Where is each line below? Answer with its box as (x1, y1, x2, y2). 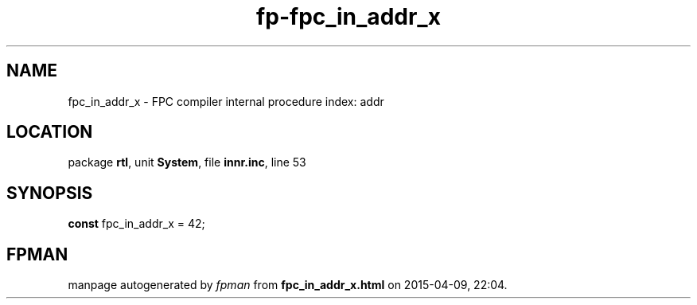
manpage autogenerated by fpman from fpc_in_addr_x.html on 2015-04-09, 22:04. (68, 278, 508, 292)
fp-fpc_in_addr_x (256, 3, 441, 30)
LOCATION (6, 122, 93, 143)
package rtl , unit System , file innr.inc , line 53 (68, 155, 306, 170)
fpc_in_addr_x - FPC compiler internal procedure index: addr (68, 94, 384, 108)
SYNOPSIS (6, 182, 93, 203)
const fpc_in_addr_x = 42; (68, 217, 205, 231)
